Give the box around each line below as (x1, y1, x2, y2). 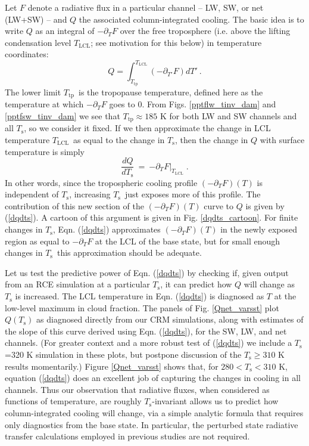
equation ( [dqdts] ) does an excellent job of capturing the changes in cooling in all (5, 371, 301, 384)
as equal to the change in (73, 134, 165, 145)
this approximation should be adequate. (57, 246, 202, 259)
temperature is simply (5, 145, 85, 157)
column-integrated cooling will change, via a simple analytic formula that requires (5, 406, 304, 419)
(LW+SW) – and (5, 13, 67, 25)
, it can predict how (160, 278, 232, 290)
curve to (204, 199, 234, 212)
